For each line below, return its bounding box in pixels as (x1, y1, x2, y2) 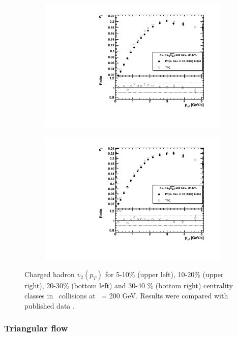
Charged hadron (24, 269, 75, 280)
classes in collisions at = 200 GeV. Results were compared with (24, 290, 228, 300)
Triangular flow (4, 322, 68, 334)
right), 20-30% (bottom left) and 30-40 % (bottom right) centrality (24, 280, 233, 291)
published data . (24, 300, 75, 311)
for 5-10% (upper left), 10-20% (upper (105, 269, 224, 280)
